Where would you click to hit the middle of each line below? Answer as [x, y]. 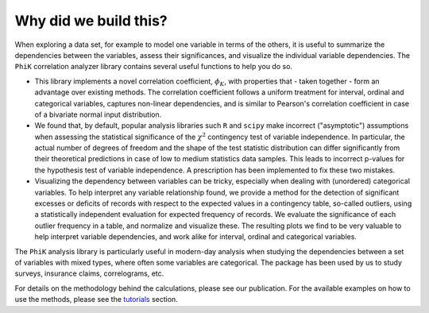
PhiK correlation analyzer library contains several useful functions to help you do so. [154, 67]
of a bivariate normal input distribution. [98, 114]
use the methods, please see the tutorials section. [96, 299]
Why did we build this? [91, 21]
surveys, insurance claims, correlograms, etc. [89, 273]
